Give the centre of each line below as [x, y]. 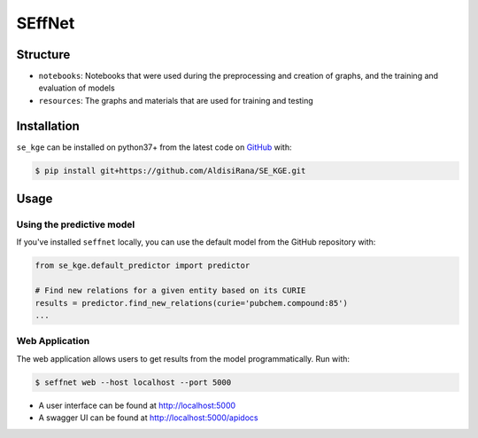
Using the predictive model [76, 224]
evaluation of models [77, 88]
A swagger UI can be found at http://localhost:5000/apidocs [148, 418]
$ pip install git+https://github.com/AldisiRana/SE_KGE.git [170, 170]
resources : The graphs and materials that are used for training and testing [176, 100]
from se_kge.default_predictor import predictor [143, 266]
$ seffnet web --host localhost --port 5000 [133, 382]
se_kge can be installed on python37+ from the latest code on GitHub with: [154, 147]
